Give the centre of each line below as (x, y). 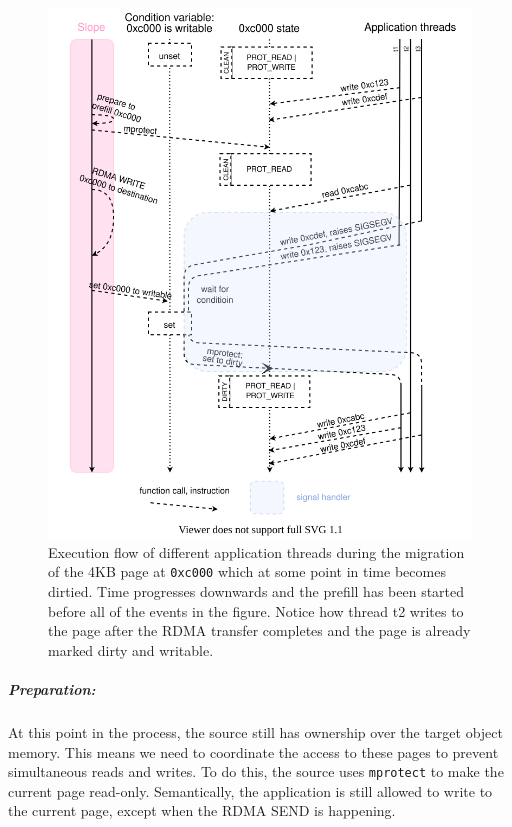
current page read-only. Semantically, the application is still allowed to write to (250, 790)
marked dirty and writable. (131, 649)
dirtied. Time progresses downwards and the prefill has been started (256, 591)
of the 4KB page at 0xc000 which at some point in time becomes (247, 571)
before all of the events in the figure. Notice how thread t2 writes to (256, 610)
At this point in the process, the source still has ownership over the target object (255, 732)
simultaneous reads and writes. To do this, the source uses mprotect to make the (256, 771)
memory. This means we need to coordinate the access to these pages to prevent (253, 751)
